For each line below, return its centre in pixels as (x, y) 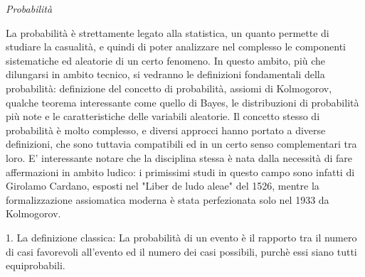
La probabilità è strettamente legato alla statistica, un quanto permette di (168, 32)
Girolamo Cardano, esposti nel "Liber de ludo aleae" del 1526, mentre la (163, 186)
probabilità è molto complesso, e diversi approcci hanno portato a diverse (166, 130)
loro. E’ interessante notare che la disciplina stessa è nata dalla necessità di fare (179, 157)
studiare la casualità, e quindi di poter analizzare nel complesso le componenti (176, 47)
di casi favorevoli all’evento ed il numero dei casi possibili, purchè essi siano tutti (181, 251)
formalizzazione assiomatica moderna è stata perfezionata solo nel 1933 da (168, 199)
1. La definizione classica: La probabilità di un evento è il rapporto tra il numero (181, 237)
